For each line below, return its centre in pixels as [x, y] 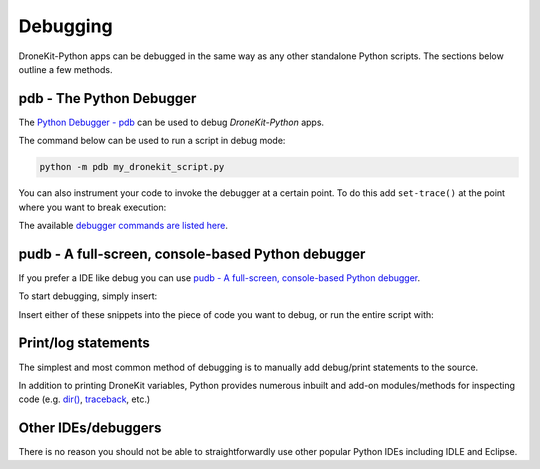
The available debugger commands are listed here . [123, 225]
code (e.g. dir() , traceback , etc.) [84, 399]
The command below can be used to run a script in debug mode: [152, 141]
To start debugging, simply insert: [88, 296]
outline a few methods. [65, 69]
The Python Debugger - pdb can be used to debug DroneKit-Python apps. [171, 122]
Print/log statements [84, 343]
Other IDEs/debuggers [90, 428]
